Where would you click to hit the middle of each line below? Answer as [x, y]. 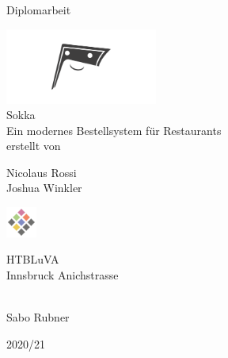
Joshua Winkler [44, 188]
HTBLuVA [33, 259]
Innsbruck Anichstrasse [63, 275]
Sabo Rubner [38, 317]
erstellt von [34, 146]
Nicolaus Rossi [42, 172]
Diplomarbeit [39, 10]
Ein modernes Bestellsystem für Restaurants [114, 130]
